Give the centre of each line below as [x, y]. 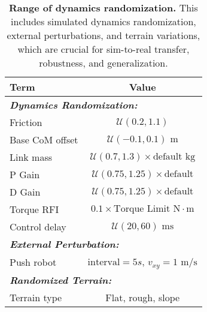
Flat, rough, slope [143, 297]
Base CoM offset [44, 139]
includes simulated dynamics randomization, [103, 21]
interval [104, 262]
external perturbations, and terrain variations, [103, 35]
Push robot [33, 262]
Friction [26, 122]
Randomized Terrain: [61, 280]
